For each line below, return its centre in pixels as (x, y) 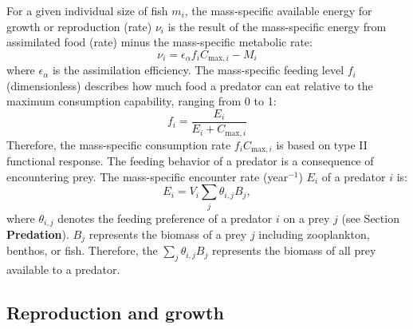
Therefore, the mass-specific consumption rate (119, 144)
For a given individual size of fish (87, 10)
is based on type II (322, 144)
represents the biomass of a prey (168, 234)
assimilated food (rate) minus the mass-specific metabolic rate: (159, 42)
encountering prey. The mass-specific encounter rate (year (147, 176)
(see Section (370, 218)
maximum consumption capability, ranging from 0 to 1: (142, 101)
